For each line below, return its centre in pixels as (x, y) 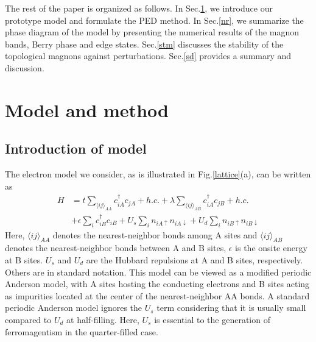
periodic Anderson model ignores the (74, 308)
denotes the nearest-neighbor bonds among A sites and (155, 234)
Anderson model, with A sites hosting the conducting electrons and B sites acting (157, 284)
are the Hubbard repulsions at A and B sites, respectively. (195, 259)
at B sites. (24, 259)
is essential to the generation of (212, 319)
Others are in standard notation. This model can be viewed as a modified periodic (158, 272)
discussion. (25, 67)
